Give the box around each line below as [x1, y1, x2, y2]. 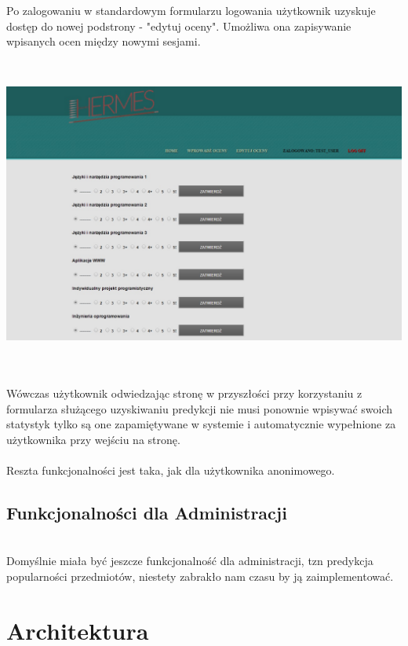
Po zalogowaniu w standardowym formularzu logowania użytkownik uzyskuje [6, 2, 376, 18]
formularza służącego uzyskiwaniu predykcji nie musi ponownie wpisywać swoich [6, 400, 393, 417]
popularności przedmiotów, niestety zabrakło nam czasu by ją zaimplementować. [6, 567, 394, 584]
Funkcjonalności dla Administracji [6, 500, 287, 524]
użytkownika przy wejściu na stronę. [6, 431, 180, 447]
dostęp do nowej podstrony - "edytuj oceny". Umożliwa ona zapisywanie [6, 17, 352, 34]
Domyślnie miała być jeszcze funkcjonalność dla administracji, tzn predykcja [6, 552, 373, 569]
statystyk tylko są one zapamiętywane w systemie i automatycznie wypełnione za [6, 416, 396, 432]
